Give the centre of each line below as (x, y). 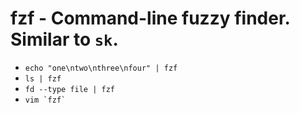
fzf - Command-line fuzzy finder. (150, 18)
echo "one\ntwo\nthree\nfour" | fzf (101, 68)
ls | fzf (43, 78)
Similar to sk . (64, 39)
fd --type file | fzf (69, 89)
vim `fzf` (45, 100)
